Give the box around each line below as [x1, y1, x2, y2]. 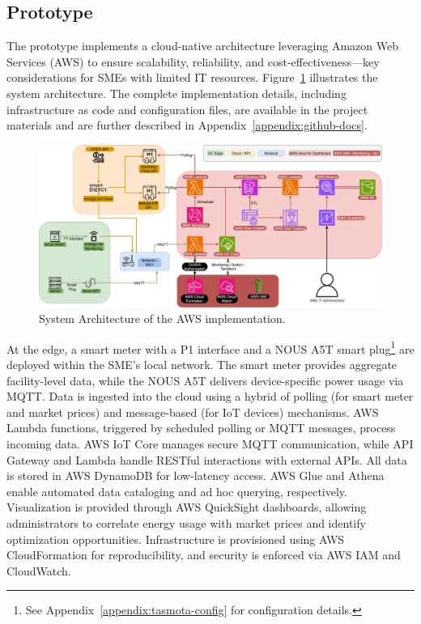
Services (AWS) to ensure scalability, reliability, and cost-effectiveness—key [6, 53, 380, 70]
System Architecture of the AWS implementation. [39, 310, 286, 327]
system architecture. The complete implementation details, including [6, 84, 347, 101]
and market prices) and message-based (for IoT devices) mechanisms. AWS [6, 403, 379, 420]
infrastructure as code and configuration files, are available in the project [6, 100, 368, 117]
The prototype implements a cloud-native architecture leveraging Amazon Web [6, 37, 398, 54]
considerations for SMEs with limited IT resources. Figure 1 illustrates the [6, 69, 378, 86]
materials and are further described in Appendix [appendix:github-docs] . [6, 117, 368, 134]
